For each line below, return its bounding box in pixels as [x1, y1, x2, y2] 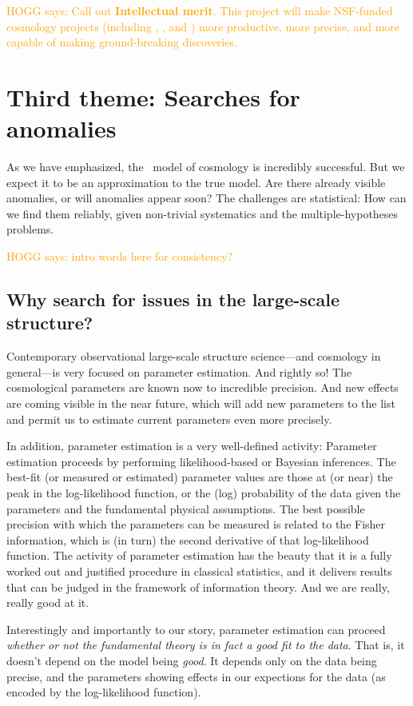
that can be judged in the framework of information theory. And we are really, [6, 578, 390, 595]
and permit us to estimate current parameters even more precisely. [6, 410, 332, 427]
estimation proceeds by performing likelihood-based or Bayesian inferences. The [6, 453, 396, 469]
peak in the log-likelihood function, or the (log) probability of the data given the [6, 485, 401, 501]
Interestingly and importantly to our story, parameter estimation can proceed [6, 620, 386, 637]
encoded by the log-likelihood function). [6, 684, 201, 700]
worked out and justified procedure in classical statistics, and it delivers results [6, 562, 392, 579]
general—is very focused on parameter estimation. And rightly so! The [6, 363, 352, 380]
